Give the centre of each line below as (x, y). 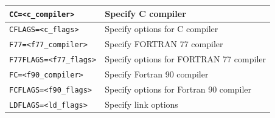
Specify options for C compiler (162, 29)
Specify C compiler (145, 13)
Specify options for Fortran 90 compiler (178, 89)
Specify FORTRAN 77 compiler (164, 44)
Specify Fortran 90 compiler (157, 74)
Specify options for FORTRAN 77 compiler (185, 59)
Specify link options (141, 104)
